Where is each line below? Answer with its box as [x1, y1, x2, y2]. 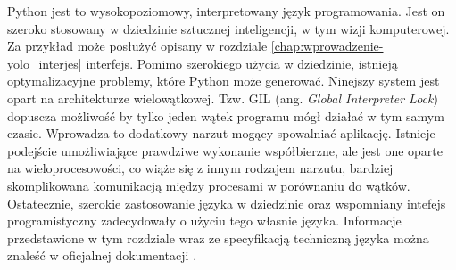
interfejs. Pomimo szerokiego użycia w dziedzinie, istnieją [86, 53, 398, 72]
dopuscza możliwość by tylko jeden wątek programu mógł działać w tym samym [7, 106, 444, 125]
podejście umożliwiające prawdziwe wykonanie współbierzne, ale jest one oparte [7, 141, 444, 160]
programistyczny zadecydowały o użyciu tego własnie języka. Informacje [7, 211, 402, 230]
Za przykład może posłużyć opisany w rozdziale [7, 37, 268, 55]
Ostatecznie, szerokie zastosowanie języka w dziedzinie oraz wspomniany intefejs [7, 193, 446, 212]
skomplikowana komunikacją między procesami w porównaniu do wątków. [7, 176, 410, 194]
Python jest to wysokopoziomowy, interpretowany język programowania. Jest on [7, 2, 445, 20]
